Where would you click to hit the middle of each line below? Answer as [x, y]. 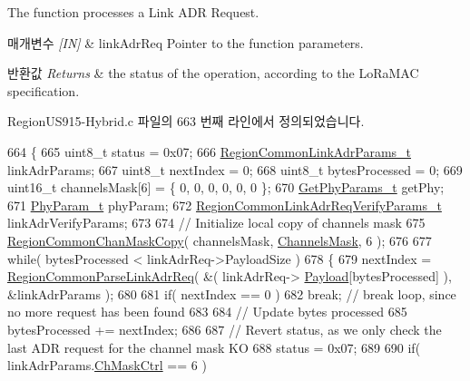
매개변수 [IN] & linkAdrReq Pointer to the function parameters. [186, 42]
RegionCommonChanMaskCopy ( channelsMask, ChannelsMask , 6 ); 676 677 [220, 240]
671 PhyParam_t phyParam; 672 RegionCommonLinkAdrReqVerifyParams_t [225, 205]
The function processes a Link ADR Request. [133, 12]
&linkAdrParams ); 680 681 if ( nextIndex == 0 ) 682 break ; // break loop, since [232, 293]
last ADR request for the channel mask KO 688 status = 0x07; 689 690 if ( [214, 347]
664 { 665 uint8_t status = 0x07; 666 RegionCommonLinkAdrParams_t [210, 151]
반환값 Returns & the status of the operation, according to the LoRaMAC [213, 73]
